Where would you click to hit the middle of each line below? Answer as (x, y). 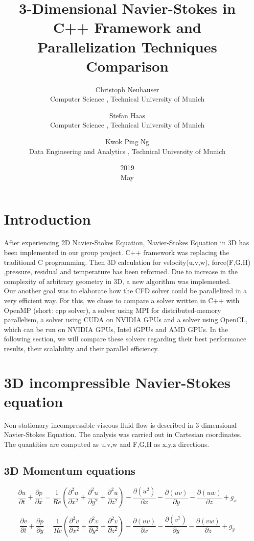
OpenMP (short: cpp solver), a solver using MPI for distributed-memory (113, 310)
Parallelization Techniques (127, 46)
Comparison (127, 65)
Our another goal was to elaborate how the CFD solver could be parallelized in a (126, 291)
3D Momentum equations (70, 470)
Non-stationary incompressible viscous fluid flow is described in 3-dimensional (120, 425)
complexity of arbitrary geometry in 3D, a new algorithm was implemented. (117, 281)
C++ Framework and (127, 27)
